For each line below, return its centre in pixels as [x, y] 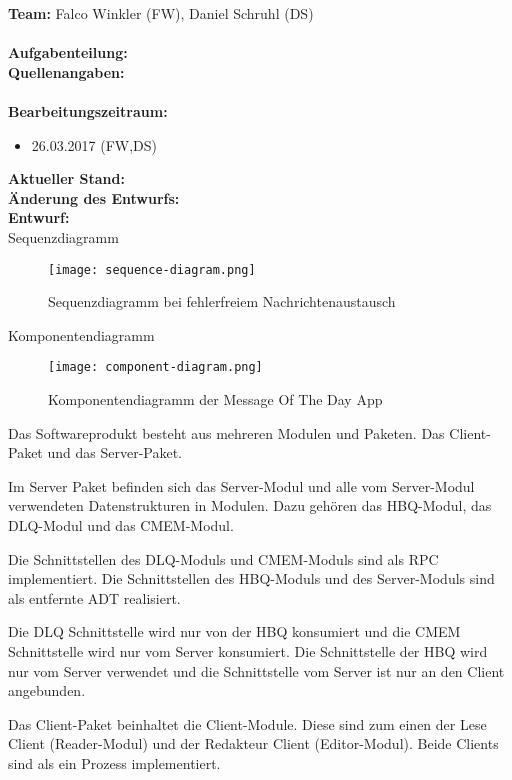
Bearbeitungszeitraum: [88, 110]
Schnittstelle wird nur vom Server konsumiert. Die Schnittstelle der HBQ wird [248, 650]
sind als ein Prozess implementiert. [114, 762]
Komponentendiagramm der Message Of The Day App [215, 399]
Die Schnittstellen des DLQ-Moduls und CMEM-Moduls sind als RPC [223, 558]
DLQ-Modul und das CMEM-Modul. [121, 525]
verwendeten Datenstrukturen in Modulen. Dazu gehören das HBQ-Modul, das [250, 505]
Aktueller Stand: [66, 178]
